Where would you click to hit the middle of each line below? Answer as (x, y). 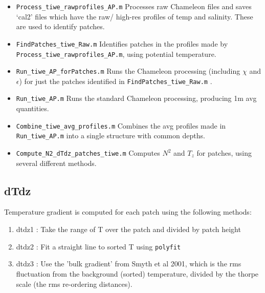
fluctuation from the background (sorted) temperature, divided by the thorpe (137, 273)
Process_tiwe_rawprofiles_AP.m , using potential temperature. (116, 54)
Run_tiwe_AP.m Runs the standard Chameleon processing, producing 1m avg (136, 98)
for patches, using (224, 153)
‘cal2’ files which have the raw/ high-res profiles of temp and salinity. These (135, 16)
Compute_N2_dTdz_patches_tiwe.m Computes (88, 153)
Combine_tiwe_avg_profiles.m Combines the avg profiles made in (121, 125)
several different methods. (56, 163)
